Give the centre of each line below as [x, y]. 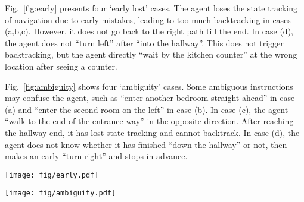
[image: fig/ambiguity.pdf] [61, 193]
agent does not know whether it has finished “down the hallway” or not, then [146, 144]
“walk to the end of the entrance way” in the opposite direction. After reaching [149, 121]
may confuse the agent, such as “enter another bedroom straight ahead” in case [150, 98]
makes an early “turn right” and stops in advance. [96, 156]
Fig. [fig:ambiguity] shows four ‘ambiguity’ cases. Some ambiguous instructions [149, 86]
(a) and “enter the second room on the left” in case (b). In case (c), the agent [147, 109]
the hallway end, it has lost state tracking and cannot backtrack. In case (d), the [152, 132]
